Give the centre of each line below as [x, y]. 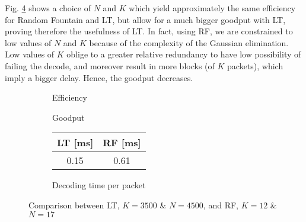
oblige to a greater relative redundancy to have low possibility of [184, 54]
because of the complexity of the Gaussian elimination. [189, 42]
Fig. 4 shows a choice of [48, 8]
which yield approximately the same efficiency [212, 8]
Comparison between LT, [74, 205]
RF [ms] [122, 143]
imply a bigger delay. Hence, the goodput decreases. [99, 77]
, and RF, [221, 205]
